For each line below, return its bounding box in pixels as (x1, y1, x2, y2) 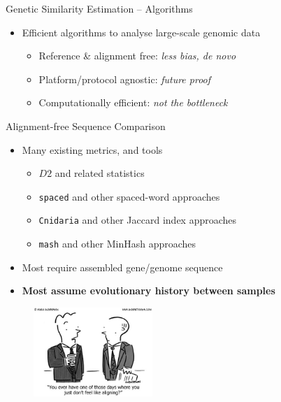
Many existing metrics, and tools (22, 142, 163, 157)
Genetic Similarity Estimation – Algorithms (6, 1, 193, 15)
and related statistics (55, 166, 145, 180)
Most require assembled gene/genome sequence (22, 259, 223, 274)
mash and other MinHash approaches (38, 236, 196, 251)
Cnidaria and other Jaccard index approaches (38, 213, 237, 227)
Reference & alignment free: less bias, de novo (38, 48, 236, 63)
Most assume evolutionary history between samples (22, 283, 275, 298)
